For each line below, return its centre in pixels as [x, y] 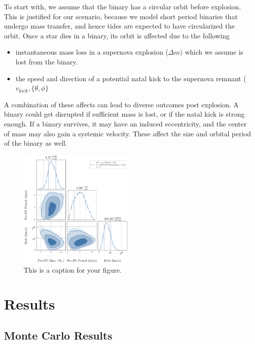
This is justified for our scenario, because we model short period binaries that [121, 16]
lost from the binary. [47, 61]
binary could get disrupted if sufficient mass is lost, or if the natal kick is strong [124, 114]
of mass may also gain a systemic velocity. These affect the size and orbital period [127, 133]
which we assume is [214, 52]
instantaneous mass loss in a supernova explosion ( [92, 52]
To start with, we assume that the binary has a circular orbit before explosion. [123, 6]
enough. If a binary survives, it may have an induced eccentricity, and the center [125, 123]
